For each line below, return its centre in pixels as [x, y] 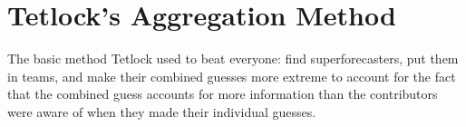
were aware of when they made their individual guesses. [162, 111]
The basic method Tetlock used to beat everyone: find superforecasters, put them [233, 59]
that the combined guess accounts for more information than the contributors [223, 94]
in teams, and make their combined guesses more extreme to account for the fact [232, 76]
